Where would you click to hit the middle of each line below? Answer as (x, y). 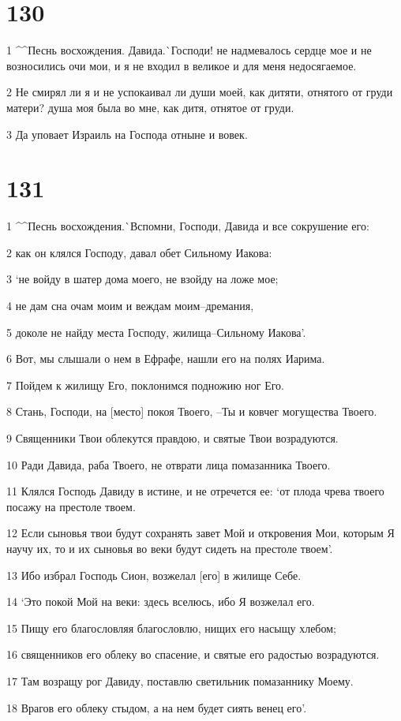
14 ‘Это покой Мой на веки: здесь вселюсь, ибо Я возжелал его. (161, 601)
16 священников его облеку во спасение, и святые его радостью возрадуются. (193, 654)
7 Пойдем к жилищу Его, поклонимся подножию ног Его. (145, 385)
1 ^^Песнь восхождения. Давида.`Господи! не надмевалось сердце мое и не (189, 50)
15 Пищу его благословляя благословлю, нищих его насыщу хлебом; (171, 628)
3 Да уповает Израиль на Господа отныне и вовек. (127, 134)
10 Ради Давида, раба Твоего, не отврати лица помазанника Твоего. (169, 464)
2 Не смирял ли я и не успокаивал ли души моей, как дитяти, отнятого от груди (200, 92)
